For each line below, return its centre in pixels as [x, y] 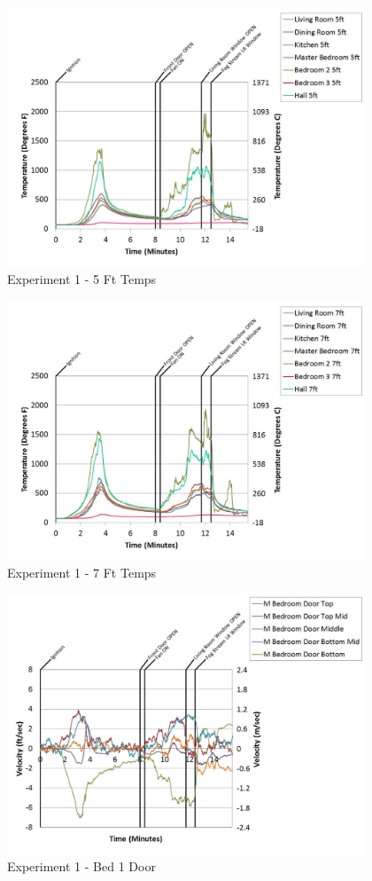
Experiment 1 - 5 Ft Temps [82, 279]
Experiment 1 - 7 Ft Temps [82, 573]
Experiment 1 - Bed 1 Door [81, 866]
